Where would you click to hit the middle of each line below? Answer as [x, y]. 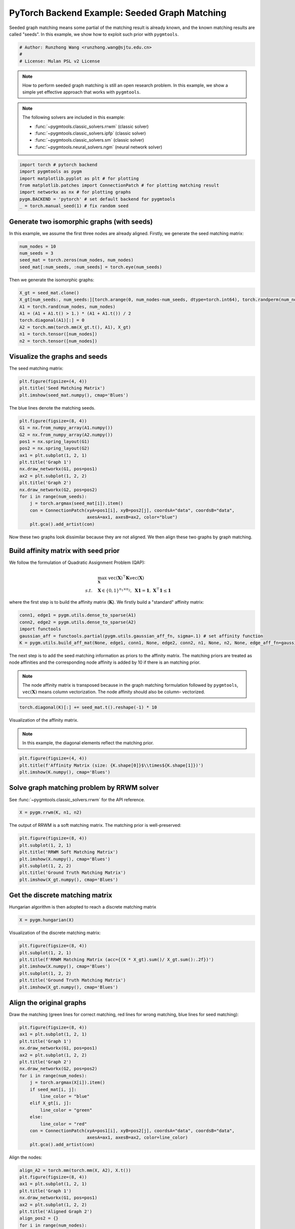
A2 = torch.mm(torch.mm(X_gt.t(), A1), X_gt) [75, 327]
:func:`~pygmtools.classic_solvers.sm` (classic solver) [89, 140]
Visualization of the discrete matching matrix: [55, 933]
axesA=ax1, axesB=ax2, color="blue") [132, 517]
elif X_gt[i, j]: [51, 1103]
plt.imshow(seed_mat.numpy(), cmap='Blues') [74, 395]
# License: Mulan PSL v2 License [60, 61]
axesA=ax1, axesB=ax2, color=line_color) [137, 1138]
